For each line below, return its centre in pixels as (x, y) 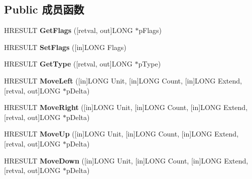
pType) (150, 64)
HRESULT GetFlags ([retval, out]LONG (69, 30)
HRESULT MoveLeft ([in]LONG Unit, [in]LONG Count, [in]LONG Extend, (123, 80)
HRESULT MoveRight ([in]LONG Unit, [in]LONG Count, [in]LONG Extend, (126, 107)
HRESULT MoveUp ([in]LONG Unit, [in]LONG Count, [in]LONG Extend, (121, 134)
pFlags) (150, 30)
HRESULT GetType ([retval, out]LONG (68, 64)
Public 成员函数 (44, 9)
